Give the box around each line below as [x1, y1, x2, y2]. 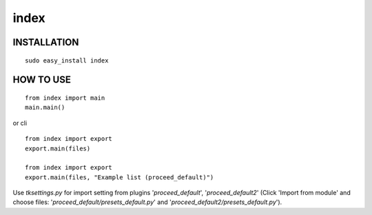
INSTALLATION [12, 36, 79, 48]
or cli [12, 119, 28, 127]
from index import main [25, 93, 105, 102]
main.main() [25, 104, 65, 111]
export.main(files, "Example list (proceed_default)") [25, 173, 214, 181]
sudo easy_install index [25, 56, 109, 65]
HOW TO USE [12, 74, 72, 86]
